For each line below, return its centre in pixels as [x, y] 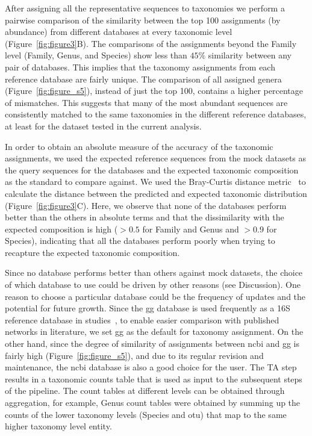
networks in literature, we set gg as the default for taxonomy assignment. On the [154, 332]
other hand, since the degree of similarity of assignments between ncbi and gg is [152, 344]
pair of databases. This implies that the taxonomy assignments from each [140, 67]
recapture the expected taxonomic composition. [92, 252]
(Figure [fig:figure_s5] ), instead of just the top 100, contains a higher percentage [154, 91]
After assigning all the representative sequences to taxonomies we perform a [145, 8]
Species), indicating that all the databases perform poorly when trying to [140, 241]
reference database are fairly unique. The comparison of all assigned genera [143, 79]
